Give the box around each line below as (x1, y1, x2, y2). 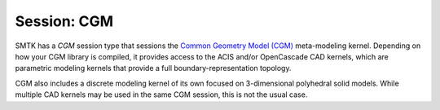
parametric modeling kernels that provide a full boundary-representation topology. (15, 64, 292, 73)
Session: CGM (15, 12, 114, 30)
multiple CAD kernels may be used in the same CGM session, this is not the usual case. (15, 90, 308, 99)
